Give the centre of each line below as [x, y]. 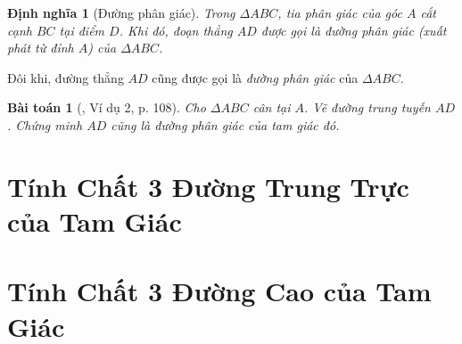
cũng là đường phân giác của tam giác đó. [225, 124]
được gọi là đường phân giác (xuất [354, 30]
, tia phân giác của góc [340, 12]
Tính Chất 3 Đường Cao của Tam [219, 291]
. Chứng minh [45, 124]
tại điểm [82, 30]
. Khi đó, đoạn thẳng [176, 30]
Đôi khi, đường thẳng [66, 77]
